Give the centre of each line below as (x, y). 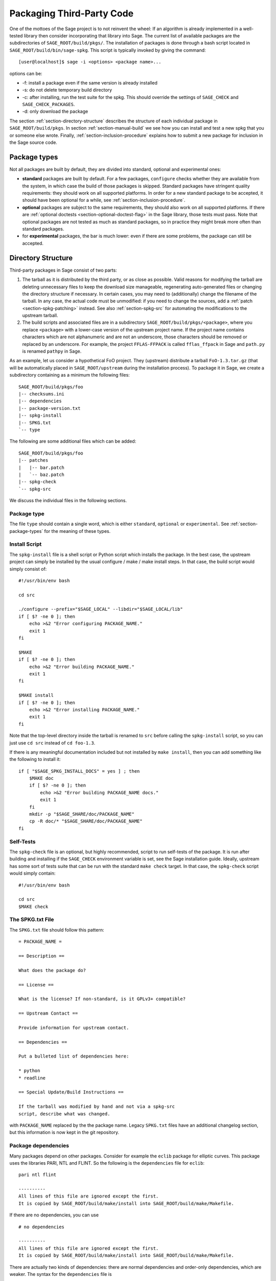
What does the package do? (52, 970)
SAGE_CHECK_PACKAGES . (49, 105)
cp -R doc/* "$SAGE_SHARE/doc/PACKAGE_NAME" (86, 821)
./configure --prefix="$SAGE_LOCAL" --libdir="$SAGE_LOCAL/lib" (101, 609)
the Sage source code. (33, 142)
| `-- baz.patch (42, 474)
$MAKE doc (41, 778)
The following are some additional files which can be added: (73, 441)
